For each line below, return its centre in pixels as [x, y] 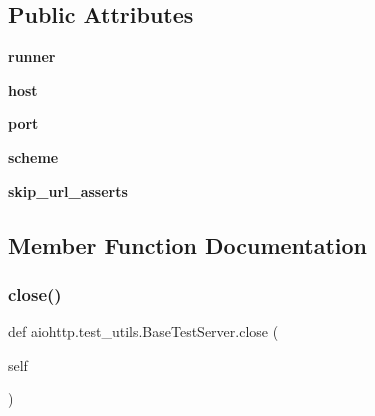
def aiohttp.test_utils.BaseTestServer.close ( [143, 331]
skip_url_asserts [68, 190]
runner [32, 56]
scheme [33, 156]
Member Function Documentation [188, 244]
